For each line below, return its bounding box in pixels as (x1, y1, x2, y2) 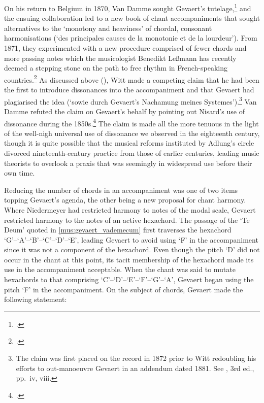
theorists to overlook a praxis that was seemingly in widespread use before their (4, 157, 252, 168)
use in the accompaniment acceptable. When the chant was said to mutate (4, 264, 236, 275)
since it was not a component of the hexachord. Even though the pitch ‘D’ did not (4, 244, 260, 255)
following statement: (4, 294, 67, 305)
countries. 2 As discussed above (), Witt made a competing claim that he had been (4, 73, 259, 85)
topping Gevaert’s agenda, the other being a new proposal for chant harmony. (4, 194, 246, 205)
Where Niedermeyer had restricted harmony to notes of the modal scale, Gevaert (4, 204, 256, 215)
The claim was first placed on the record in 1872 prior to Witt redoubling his (16, 353, 256, 363)
